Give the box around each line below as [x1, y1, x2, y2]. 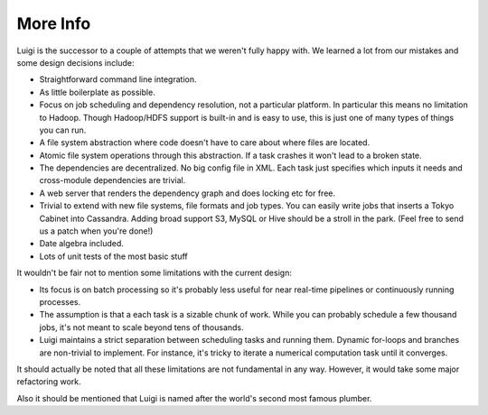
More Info [16, 14, 91, 33]
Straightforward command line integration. [39, 74, 197, 85]
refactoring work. [16, 376, 81, 387]
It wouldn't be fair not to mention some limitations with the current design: [16, 267, 293, 279]
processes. [39, 296, 81, 307]
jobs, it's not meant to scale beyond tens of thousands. [39, 321, 244, 333]
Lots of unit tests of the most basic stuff [39, 251, 189, 262]
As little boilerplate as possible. [39, 87, 155, 97]
